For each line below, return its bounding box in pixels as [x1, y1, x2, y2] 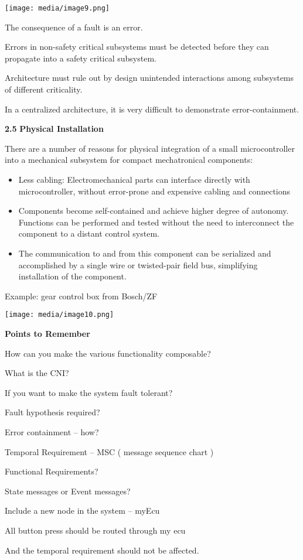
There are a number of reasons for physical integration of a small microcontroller [5, 142, 295, 154]
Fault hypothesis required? [5, 406, 100, 418]
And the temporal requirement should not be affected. [5, 544, 199, 556]
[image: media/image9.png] [5, 4, 110, 12]
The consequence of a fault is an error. [5, 21, 143, 33]
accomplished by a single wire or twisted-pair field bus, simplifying [18, 258, 258, 271]
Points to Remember [5, 327, 90, 339]
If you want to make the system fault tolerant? [5, 386, 173, 398]
